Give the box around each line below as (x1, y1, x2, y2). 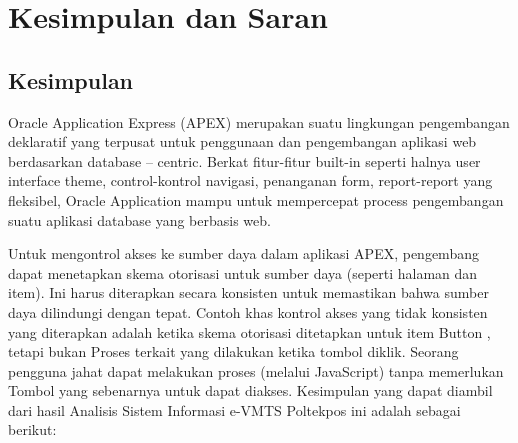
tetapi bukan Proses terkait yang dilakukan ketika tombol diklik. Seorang (8, 341, 459, 362)
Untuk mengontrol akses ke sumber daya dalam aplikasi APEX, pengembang (8, 243, 479, 264)
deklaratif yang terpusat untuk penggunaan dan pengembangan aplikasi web (8, 131, 477, 152)
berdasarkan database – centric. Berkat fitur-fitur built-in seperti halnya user (8, 150, 481, 171)
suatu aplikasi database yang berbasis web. (8, 209, 271, 230)
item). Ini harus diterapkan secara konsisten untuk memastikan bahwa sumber (8, 282, 489, 303)
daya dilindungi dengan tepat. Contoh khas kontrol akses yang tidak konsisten (8, 301, 488, 322)
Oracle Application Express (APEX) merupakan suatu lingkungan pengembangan (8, 111, 510, 132)
